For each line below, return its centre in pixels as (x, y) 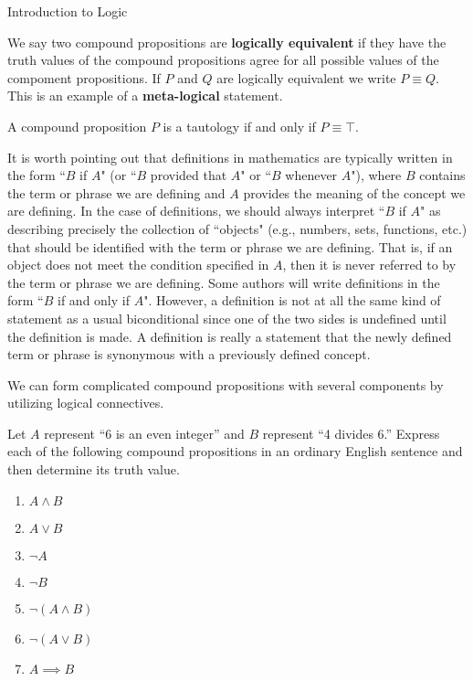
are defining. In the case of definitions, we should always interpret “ (196, 211)
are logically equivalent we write (306, 77)
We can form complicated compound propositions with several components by (226, 384)
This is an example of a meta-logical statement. (145, 96)
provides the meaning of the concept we (354, 192)
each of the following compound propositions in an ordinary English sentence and (235, 451)
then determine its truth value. (94, 469)
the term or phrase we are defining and (116, 192)
